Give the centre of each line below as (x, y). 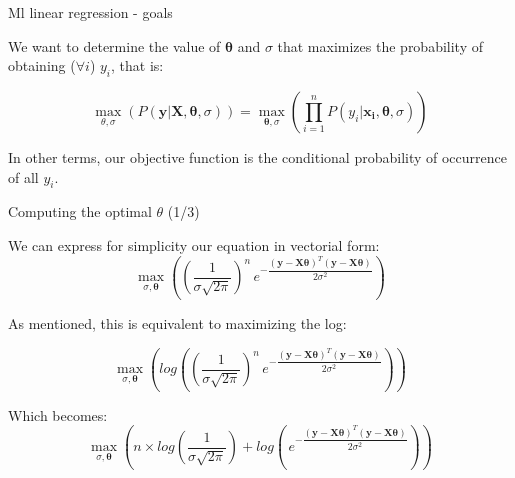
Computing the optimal (80, 211)
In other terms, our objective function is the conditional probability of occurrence (257, 156)
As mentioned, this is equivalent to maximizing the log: (177, 322)
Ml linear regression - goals (90, 12)
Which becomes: (58, 414)
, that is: (137, 65)
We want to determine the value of (114, 45)
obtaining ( (42, 65)
